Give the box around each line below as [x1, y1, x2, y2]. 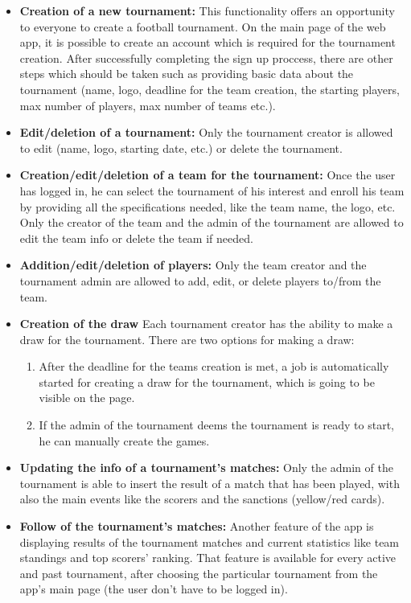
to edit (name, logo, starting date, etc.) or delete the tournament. [19, 139, 343, 156]
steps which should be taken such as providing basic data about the [19, 65, 354, 82]
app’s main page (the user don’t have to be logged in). [19, 580, 288, 597]
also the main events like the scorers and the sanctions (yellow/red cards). [19, 490, 385, 507]
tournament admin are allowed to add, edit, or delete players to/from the [19, 272, 381, 289]
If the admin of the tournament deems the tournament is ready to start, [39, 416, 394, 433]
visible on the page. [39, 389, 135, 406]
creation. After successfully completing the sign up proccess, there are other [19, 49, 393, 66]
